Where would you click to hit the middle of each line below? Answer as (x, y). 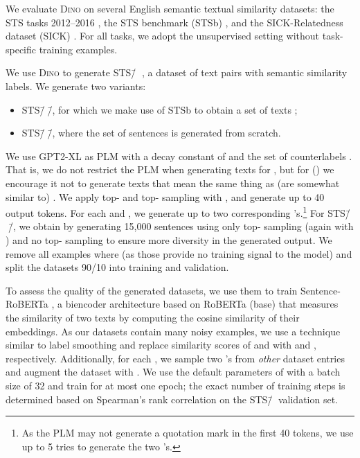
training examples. (78, 49)
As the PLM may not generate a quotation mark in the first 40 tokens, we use (188, 433)
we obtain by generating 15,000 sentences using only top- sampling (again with (186, 226)
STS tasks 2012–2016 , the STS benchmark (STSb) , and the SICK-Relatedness (174, 22)
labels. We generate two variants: (76, 86)
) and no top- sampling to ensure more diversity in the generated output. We (169, 239)
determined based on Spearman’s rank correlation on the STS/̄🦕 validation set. (172, 399)
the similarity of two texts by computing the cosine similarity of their (153, 317)
